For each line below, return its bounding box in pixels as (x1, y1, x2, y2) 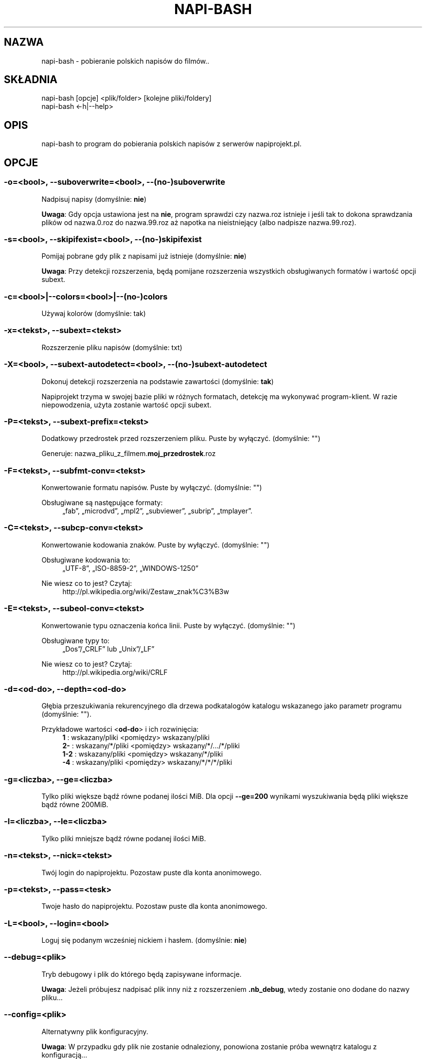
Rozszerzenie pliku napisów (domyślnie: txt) (41, 343, 182, 352)
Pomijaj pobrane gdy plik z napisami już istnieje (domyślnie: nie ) (41, 252, 247, 261)
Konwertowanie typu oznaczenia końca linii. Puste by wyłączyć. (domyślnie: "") (41, 621, 296, 630)
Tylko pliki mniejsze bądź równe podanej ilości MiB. (41, 834, 206, 843)
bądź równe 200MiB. (41, 800, 108, 809)
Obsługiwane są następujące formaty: (41, 498, 163, 507)
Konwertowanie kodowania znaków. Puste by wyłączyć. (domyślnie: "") (41, 540, 270, 549)
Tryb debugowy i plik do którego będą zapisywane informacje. (41, 970, 242, 978)
